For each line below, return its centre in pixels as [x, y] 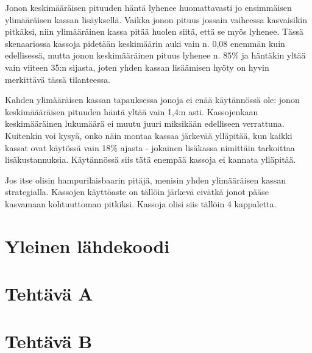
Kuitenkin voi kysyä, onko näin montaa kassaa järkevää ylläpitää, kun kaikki [149, 135]
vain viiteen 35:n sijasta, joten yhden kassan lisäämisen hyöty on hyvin [137, 67]
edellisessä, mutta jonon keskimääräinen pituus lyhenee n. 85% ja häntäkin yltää [155, 55]
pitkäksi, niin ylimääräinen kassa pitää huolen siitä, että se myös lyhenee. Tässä [154, 31]
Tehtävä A [49, 294]
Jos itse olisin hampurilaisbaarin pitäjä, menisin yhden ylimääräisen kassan [146, 180]
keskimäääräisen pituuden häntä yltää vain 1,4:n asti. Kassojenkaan [132, 111]
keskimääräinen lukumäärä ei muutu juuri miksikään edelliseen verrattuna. [145, 123]
